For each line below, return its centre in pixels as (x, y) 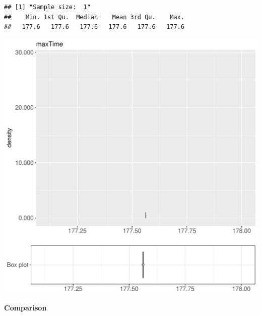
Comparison (25, 308)
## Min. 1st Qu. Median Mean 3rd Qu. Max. (94, 17)
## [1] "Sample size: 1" (47, 7)
